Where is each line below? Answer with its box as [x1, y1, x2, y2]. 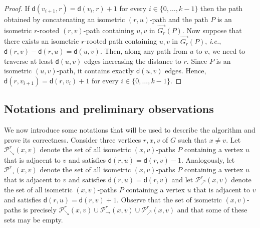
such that [178, 134, 207, 145]
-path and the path [149, 14, 208, 24]
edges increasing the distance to [84, 55, 181, 66]
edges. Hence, [165, 65, 206, 76]
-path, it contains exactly [57, 65, 134, 76]
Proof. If [4, 3, 30, 13]
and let [171, 174, 193, 185]
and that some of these [177, 204, 247, 214]
